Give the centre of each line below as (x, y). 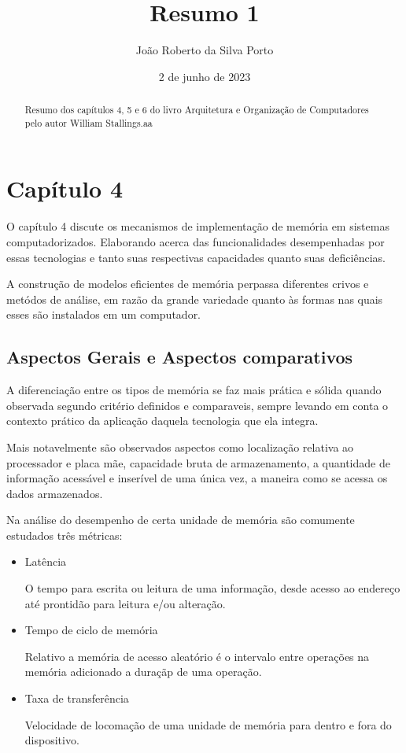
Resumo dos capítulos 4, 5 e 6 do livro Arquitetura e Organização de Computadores (197, 110)
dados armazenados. (55, 493)
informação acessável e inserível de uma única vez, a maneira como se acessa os (197, 478)
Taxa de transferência (77, 698)
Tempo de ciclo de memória (91, 630)
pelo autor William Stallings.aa (89, 122)
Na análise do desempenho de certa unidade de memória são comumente (181, 520)
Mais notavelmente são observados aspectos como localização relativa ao (180, 447)
